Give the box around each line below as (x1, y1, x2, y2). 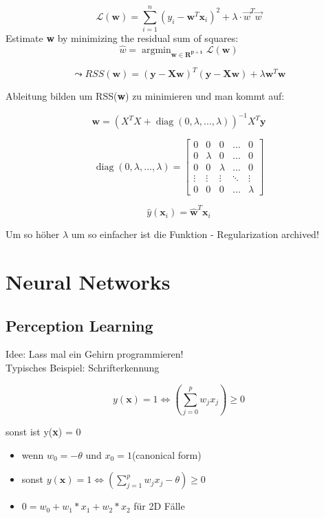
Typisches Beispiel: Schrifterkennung (6, 360, 160, 374)
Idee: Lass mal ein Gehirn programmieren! (6, 347, 184, 361)
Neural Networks (6, 267, 171, 295)
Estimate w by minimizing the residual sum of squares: (6, 31, 239, 45)
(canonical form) (131, 447, 202, 462)
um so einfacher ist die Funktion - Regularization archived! (71, 227, 319, 241)
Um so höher (6, 227, 60, 241)
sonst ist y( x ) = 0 (6, 424, 81, 439)
